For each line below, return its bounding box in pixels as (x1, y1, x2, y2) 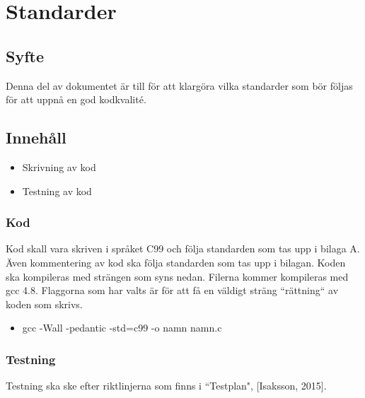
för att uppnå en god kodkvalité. (6, 92, 146, 107)
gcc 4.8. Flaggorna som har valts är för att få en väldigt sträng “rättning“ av (6, 283, 339, 298)
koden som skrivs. (6, 296, 83, 311)
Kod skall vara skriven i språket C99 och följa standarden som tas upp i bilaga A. (6, 241, 360, 256)
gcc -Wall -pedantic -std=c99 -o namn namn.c (22, 320, 222, 335)
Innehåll (6, 127, 66, 148)
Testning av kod (22, 183, 92, 198)
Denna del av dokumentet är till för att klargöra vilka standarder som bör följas (6, 78, 353, 93)
